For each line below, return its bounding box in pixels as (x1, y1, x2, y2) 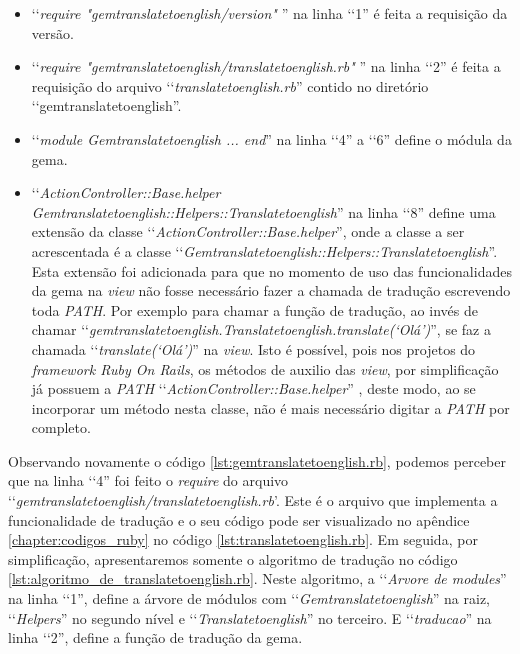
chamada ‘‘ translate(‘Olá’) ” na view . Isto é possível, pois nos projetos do (31, 338, 476, 359)
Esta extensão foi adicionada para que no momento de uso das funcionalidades (31, 260, 512, 281)
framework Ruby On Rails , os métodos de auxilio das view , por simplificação (31, 358, 499, 379)
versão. (31, 22, 74, 43)
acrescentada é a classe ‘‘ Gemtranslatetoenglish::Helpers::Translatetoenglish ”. (31, 240, 498, 261)
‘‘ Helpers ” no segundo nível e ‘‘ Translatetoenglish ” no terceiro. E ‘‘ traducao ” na (8, 607, 492, 628)
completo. (31, 417, 91, 438)
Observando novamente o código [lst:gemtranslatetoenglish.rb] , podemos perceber (8, 450, 506, 471)
